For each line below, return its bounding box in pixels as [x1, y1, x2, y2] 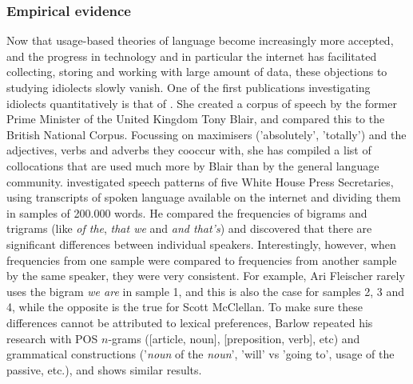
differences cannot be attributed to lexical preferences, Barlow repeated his [6, 314, 373, 330]
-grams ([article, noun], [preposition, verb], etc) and [108, 330, 360, 346]
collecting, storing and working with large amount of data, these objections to [6, 63, 387, 80]
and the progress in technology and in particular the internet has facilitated [6, 47, 377, 64]
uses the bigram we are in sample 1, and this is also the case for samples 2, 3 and [6, 282, 404, 299]
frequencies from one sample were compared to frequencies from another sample [6, 251, 397, 268]
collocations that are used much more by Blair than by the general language [6, 157, 379, 174]
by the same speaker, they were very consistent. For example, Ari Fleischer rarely [6, 267, 405, 284]
